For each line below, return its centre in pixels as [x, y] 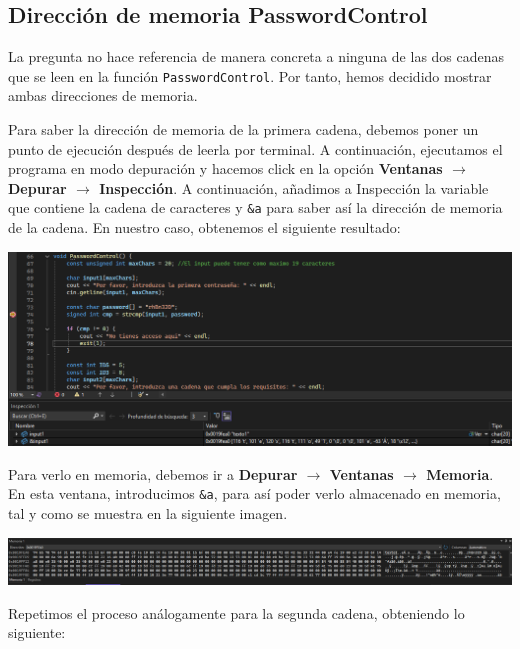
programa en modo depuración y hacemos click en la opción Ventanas [225, 168]
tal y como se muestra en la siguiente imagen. [148, 512]
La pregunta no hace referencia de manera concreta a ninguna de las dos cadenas [256, 56]
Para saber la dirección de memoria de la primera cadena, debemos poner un [243, 129]
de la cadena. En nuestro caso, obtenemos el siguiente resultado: [204, 227]
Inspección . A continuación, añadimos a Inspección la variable [294, 187]
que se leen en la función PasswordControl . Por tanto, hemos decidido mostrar [250, 75]
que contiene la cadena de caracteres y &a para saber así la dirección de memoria [255, 207]
